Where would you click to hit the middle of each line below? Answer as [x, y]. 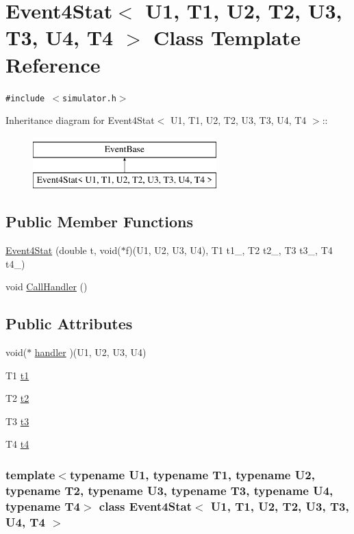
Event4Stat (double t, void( [63, 250]
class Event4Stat [145, 506]
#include [25, 98]
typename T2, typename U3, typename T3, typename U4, [169, 490]
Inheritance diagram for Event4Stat [80, 120]
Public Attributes [69, 323]
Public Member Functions [99, 221]
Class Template [227, 37]
